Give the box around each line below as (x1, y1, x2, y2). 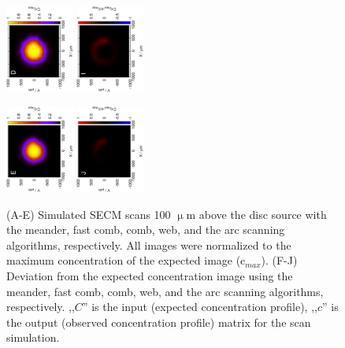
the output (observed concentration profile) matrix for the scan (6, 313, 311, 330)
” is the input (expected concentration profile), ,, (82, 298, 317, 315)
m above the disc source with (186, 205, 327, 222)
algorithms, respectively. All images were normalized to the (6, 236, 291, 253)
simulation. (6, 329, 60, 346)
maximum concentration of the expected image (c (6, 252, 246, 268)
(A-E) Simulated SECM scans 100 (6, 205, 171, 222)
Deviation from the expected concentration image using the (6, 267, 293, 283)
